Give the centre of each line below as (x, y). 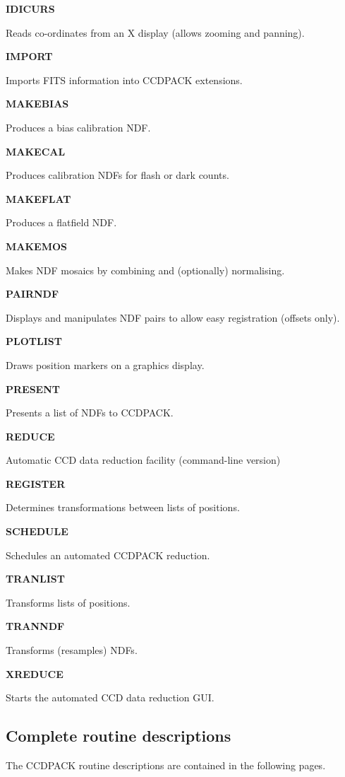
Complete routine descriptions (119, 736)
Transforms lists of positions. (68, 602)
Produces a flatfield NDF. (61, 222)
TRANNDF (35, 626)
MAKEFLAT (38, 198)
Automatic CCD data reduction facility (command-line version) (143, 460)
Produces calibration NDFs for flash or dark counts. (117, 175)
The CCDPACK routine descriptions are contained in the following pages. (166, 765)
